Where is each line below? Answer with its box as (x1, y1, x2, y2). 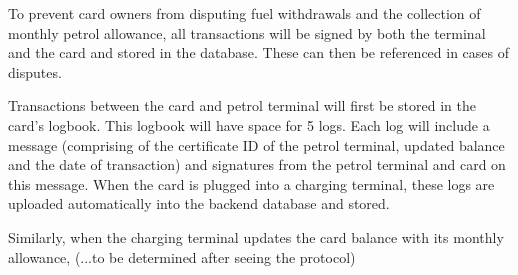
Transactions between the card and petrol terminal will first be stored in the (8, 95, 476, 116)
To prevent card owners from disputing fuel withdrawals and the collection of (8, 3, 481, 23)
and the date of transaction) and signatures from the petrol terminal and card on (8, 154, 506, 175)
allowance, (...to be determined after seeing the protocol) (8, 246, 356, 267)
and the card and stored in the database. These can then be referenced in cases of (8, 42, 510, 63)
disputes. (8, 61, 62, 82)
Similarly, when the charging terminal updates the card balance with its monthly (8, 226, 504, 247)
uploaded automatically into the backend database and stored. (8, 193, 390, 214)
